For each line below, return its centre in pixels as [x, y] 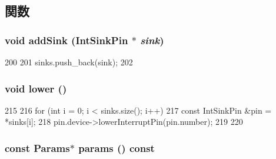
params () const [117, 148]
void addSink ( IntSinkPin [66, 40]
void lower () [36, 88]
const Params [37, 148]
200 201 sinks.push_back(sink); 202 [69, 62]
